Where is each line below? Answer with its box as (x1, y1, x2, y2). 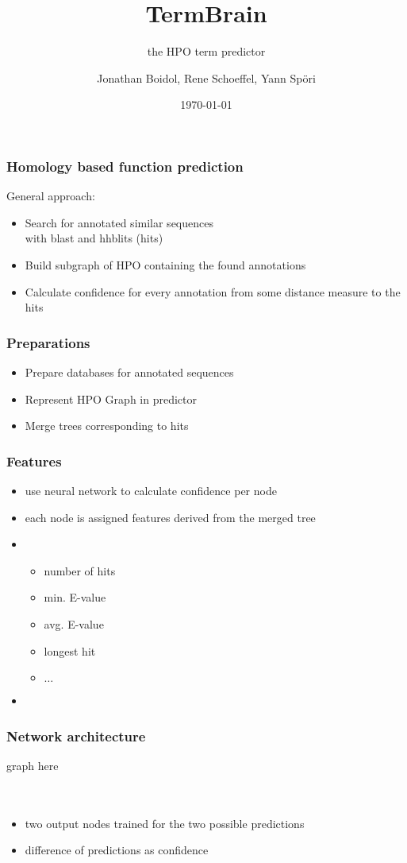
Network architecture (6, 726, 146, 745)
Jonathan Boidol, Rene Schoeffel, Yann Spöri (97, 69, 316, 86)
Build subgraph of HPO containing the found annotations (25, 256, 306, 273)
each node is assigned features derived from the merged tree (25, 509, 316, 525)
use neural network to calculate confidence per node (25, 482, 277, 498)
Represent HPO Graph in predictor (25, 390, 197, 407)
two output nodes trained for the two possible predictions (25, 815, 305, 831)
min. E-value (44, 589, 106, 606)
